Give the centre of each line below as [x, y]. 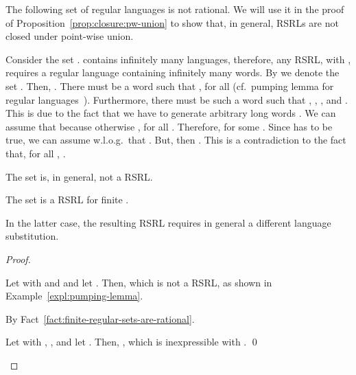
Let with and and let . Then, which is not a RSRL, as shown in [139, 282]
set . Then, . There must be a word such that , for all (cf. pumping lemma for [170, 86]
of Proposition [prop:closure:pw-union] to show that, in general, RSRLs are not [172, 22]
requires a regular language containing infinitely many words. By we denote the [173, 72]
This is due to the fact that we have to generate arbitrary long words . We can [171, 113]
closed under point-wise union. [70, 36]
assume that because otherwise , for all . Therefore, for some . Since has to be [169, 126]
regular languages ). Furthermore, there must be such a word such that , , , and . [177, 99]
